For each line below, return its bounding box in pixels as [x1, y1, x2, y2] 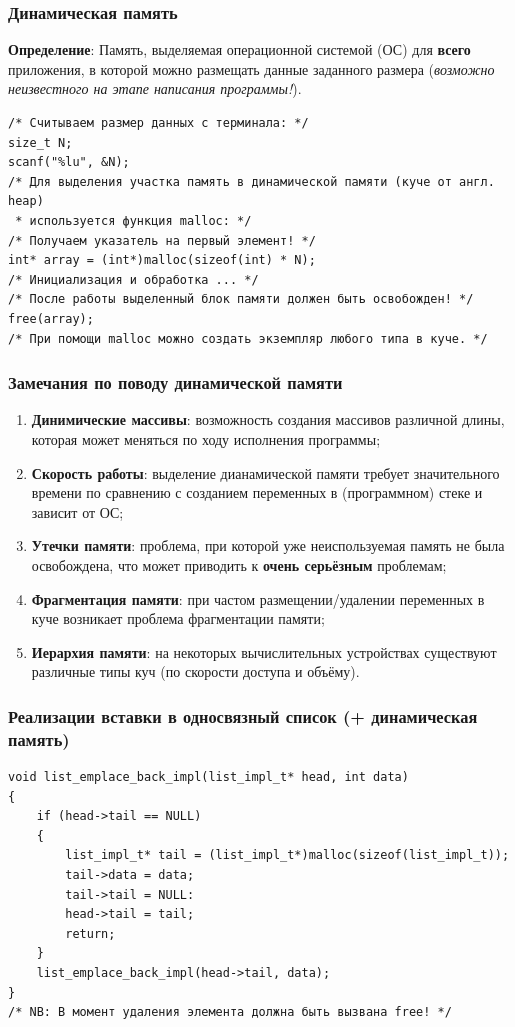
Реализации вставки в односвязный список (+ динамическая [8, 703, 478, 728]
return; [65, 926, 116, 941]
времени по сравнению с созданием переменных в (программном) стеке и [31, 482, 483, 503]
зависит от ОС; [31, 501, 124, 522]
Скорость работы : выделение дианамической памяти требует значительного [31, 462, 500, 483]
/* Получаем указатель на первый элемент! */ [8, 233, 316, 248]
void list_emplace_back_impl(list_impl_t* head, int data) [8, 770, 409, 785]
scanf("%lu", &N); [8, 155, 130, 170]
